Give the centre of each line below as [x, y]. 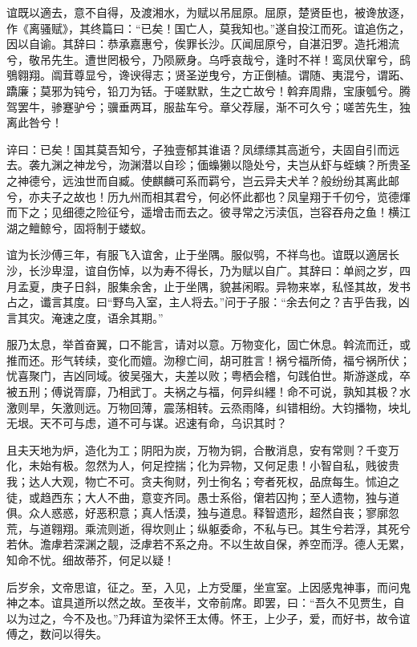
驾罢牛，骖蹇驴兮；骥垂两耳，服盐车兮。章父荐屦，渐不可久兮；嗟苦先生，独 [208, 106]
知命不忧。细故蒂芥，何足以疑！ [91, 560]
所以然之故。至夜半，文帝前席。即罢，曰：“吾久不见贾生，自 [245, 603]
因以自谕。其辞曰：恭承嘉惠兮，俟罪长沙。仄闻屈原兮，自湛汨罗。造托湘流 [203, 44]
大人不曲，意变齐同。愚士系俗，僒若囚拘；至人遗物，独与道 [242, 497]
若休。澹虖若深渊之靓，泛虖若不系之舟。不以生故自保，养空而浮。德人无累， [208, 544]
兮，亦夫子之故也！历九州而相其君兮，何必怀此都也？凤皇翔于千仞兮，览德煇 [208, 196]
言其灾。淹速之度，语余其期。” [85, 317]
